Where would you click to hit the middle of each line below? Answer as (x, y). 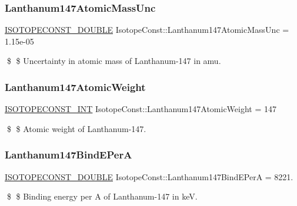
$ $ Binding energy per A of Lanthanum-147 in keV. (102, 196)
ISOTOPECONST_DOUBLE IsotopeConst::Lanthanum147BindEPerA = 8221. (149, 176)
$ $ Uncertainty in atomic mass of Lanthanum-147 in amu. (114, 61)
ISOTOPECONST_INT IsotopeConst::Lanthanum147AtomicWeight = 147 (141, 109)
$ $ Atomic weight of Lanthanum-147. (76, 128)
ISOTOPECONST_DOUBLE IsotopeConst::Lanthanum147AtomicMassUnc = (147, 30)
